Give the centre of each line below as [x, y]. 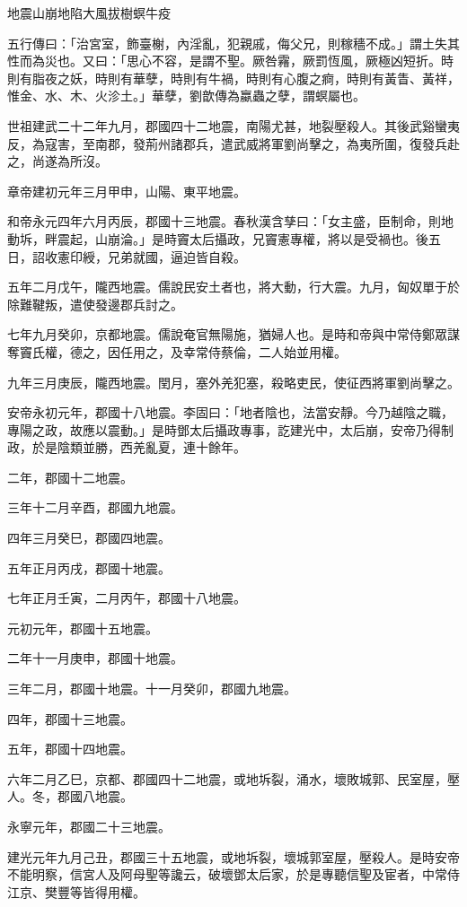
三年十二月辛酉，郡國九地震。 [95, 507]
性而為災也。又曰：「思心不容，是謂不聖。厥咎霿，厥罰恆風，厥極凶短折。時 [230, 61]
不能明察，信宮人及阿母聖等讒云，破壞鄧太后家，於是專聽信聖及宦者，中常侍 [233, 874]
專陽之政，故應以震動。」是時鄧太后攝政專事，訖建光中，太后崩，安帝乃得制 [230, 429]
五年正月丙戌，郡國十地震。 [89, 567]
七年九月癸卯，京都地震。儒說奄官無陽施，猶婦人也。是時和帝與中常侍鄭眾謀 [233, 334]
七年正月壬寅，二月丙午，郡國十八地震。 [127, 598]
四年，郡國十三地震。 [70, 718]
